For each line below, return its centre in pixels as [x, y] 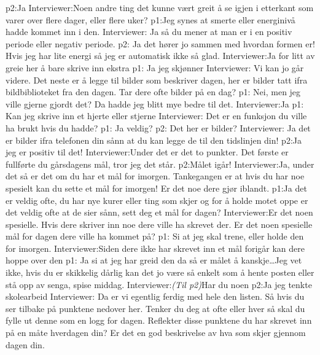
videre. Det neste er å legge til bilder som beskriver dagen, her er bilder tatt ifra [157, 80]
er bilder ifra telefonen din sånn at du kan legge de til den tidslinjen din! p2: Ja [154, 140]
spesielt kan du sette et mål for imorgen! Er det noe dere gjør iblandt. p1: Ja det [156, 188]
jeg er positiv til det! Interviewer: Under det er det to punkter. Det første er [147, 152]
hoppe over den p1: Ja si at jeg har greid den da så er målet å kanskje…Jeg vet [154, 260]
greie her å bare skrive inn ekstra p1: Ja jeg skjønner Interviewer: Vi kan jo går [155, 67]
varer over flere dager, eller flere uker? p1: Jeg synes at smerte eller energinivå [150, 19]
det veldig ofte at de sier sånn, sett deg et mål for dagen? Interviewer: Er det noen [159, 212]
